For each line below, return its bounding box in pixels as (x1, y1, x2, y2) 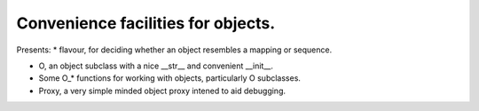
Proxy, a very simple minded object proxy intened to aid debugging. (38, 85, 287, 96)
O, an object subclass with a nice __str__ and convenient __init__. (38, 60, 274, 71)
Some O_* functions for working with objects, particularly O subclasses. (38, 73, 302, 83)
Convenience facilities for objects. (16, 13, 276, 33)
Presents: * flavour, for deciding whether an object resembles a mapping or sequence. (16, 44, 333, 55)
